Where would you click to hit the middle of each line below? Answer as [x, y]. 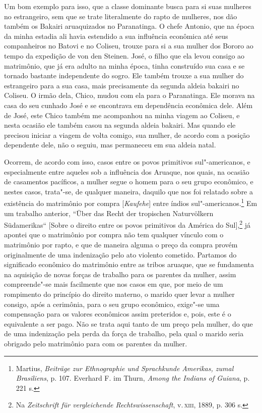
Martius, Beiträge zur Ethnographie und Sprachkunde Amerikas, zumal [125, 368]
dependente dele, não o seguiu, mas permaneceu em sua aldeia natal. [110, 145]
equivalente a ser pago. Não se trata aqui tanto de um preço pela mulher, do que [128, 323]
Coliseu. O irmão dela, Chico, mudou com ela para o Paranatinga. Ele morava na [129, 95]
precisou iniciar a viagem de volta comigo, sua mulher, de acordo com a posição [127, 135]
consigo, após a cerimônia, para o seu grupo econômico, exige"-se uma [112, 304]
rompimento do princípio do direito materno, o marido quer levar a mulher [119, 294]
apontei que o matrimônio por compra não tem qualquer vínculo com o [114, 235]
